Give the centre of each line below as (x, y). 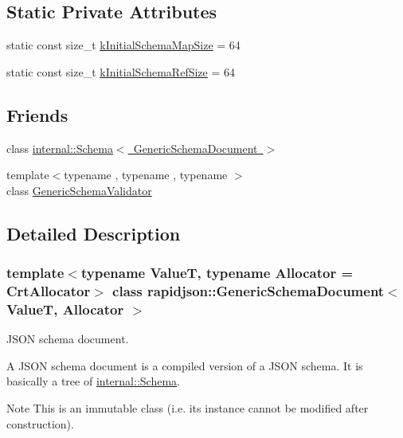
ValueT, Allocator (65, 309)
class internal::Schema (60, 148)
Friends (37, 114)
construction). (40, 423)
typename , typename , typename (146, 175)
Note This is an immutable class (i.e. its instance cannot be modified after (188, 408)
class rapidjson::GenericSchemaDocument (248, 291)
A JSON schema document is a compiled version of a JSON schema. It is (185, 365)
